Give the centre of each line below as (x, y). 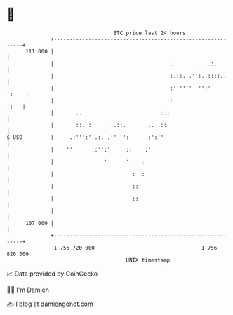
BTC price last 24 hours (150, 33)
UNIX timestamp (148, 260)
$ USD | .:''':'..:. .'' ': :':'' (85, 137)
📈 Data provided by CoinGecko (52, 274)
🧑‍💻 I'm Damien (28, 290)
